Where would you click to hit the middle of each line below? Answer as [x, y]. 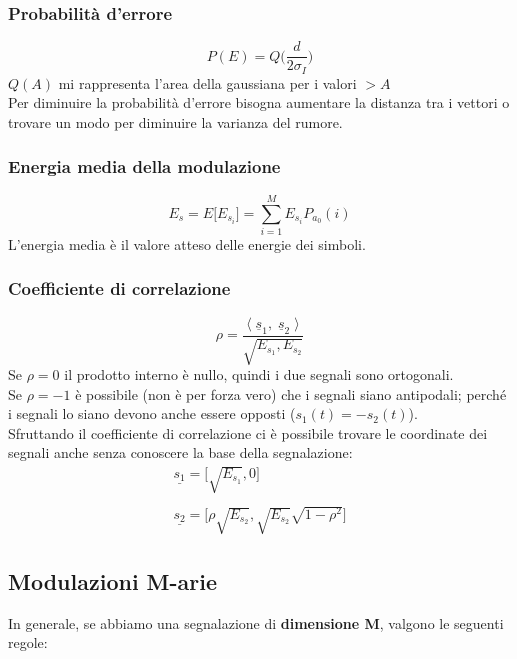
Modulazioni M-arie [113, 580]
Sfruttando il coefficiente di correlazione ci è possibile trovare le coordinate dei [248, 432]
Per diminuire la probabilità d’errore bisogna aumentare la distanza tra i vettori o [259, 102]
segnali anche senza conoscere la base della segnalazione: [180, 452]
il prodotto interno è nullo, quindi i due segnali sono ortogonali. [259, 374]
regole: [28, 642]
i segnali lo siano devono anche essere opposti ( [152, 413]
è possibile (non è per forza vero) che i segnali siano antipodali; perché [291, 393]
